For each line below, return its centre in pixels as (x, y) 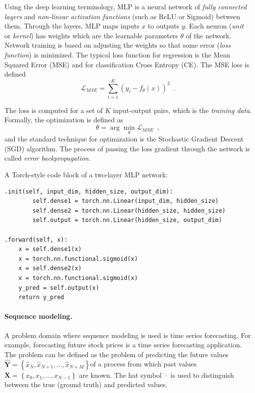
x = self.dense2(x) (50, 268)
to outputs (164, 26)
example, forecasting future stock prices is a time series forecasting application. (123, 345)
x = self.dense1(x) (50, 249)
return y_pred (41, 297)
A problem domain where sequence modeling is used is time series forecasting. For (128, 335)
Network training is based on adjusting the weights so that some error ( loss (118, 45)
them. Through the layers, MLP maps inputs (72, 26)
